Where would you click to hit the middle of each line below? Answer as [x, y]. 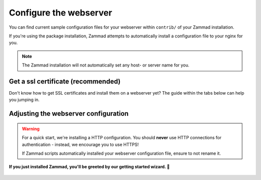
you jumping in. [24, 100]
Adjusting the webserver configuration [69, 114]
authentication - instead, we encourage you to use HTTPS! [80, 144]
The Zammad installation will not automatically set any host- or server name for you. [106, 65]
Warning [31, 129]
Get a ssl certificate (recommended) [65, 81]
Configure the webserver [60, 13]
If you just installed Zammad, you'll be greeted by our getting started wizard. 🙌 [89, 167]
